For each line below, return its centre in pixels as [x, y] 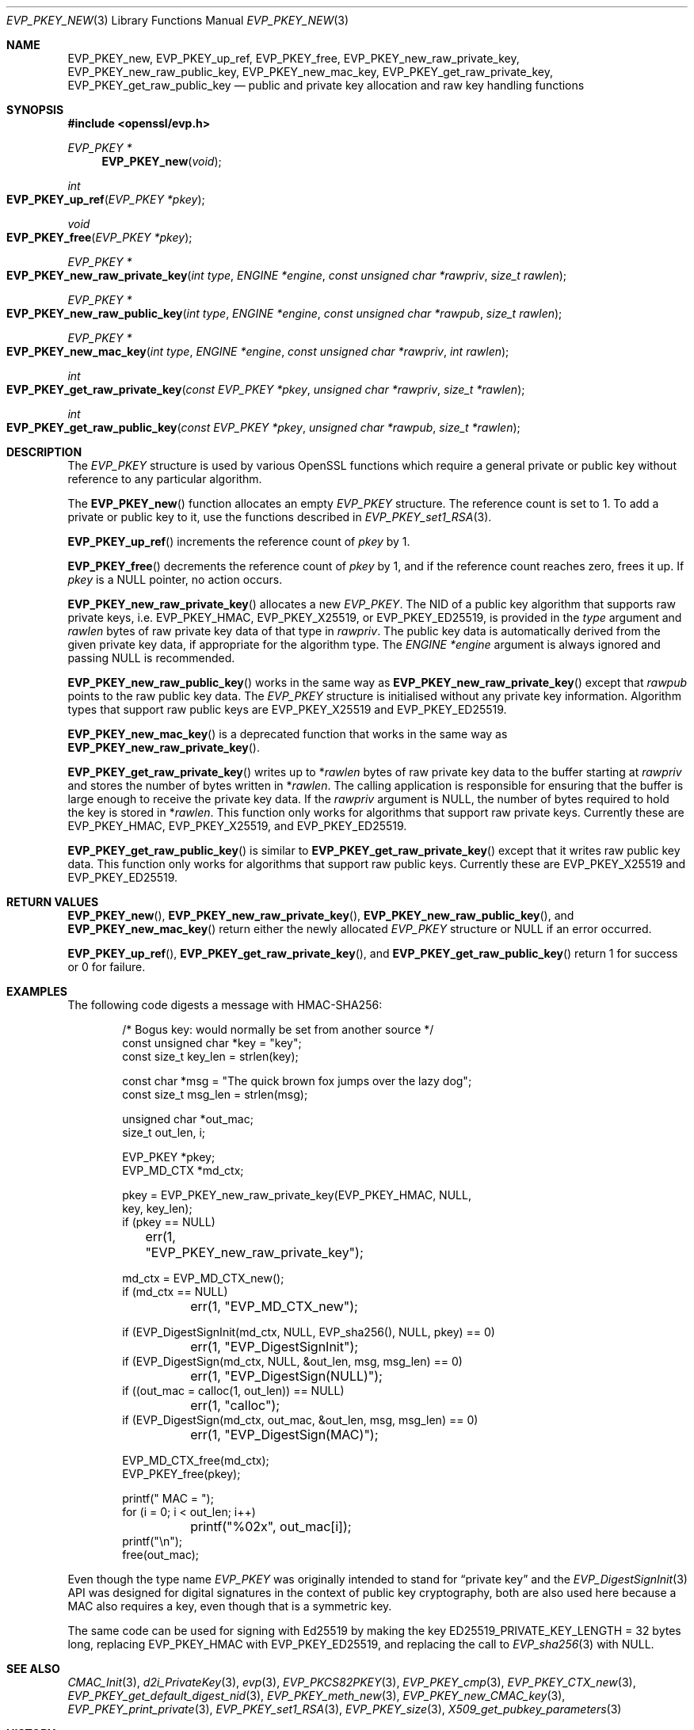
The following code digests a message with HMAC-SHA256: [225, 1005]
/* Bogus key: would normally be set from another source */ [278, 1029]
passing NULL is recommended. [151, 658]
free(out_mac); [161, 1555]
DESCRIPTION [44, 452]
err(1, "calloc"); [235, 1405]
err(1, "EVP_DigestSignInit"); [275, 1347]
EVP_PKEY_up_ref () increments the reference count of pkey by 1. [239, 541]
